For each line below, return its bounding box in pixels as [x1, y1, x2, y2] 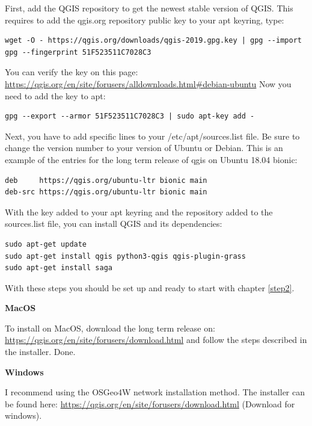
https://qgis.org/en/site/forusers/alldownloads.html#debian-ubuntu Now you [5, 77, 292, 90]
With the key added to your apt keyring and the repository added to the [5, 205, 273, 218]
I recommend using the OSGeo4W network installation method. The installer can [5, 386, 305, 398]
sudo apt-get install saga [5, 264, 112, 273]
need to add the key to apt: [5, 89, 106, 102]
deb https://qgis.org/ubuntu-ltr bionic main [5, 176, 207, 185]
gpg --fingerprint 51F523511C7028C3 [5, 48, 151, 57]
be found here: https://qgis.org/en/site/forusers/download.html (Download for [5, 397, 295, 410]
